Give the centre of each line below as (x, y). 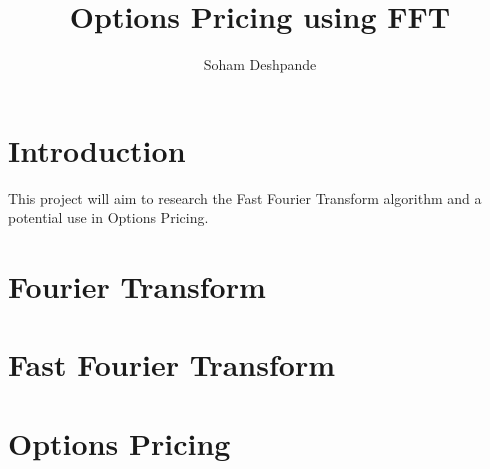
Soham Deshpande (260, 64)
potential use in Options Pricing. (108, 217)
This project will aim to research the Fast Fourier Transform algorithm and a (245, 197)
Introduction (97, 149)
